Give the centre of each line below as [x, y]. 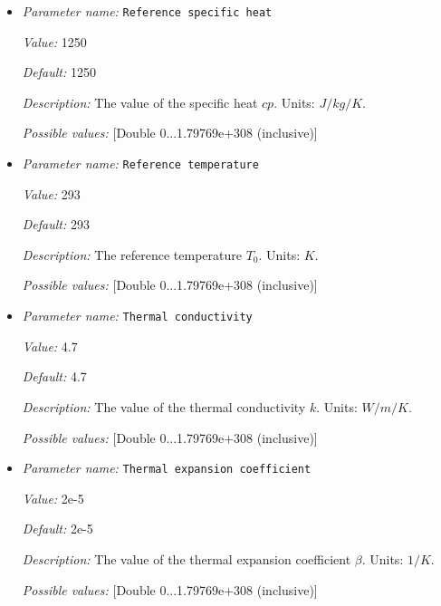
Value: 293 [51, 193]
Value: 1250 [54, 41]
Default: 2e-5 [58, 529]
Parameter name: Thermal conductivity [137, 316]
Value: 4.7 [50, 346]
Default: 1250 [59, 72]
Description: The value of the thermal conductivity [164, 406]
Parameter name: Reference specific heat [147, 11]
